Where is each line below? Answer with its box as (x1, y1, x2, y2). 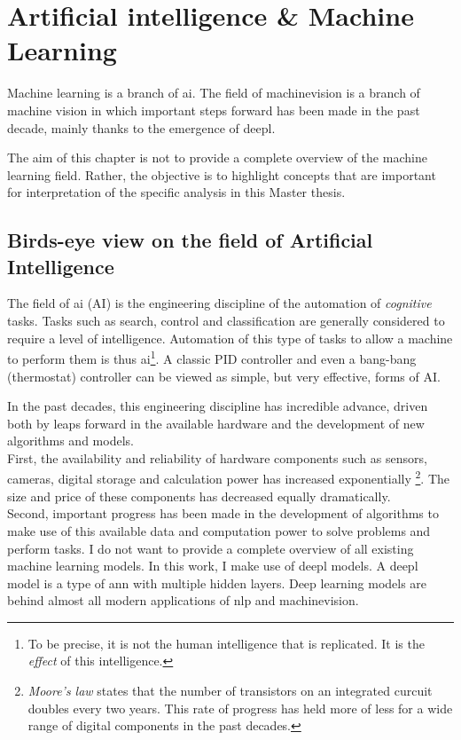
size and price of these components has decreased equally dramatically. (7, 486, 391, 505)
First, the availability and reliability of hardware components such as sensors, (7, 448, 427, 467)
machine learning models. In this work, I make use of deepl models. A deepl (7, 556, 418, 575)
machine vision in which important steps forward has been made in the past (7, 100, 420, 119)
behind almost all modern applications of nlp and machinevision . (7, 591, 359, 610)
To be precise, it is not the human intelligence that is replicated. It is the (27, 634, 425, 652)
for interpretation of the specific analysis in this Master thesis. (7, 183, 346, 201)
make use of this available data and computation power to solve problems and (7, 521, 431, 539)
